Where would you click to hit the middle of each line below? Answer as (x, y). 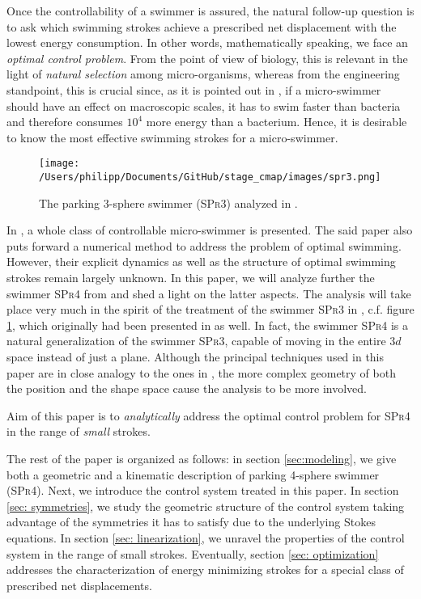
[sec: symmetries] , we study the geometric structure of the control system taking (206, 506)
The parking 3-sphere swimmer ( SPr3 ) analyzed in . (168, 202)
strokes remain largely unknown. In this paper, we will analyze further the (191, 278)
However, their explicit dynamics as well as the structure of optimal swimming (201, 262)
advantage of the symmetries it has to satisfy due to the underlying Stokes (191, 522)
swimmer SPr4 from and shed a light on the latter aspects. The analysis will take (209, 293)
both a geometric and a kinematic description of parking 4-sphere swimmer (193, 474)
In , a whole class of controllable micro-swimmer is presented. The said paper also (210, 230)
